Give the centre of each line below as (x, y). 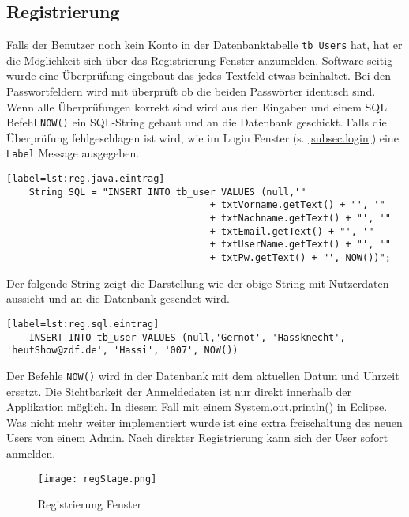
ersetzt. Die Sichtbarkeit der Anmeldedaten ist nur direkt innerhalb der (179, 391)
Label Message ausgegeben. (73, 153)
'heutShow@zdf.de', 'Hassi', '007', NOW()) (122, 351)
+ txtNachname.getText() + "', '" (300, 219)
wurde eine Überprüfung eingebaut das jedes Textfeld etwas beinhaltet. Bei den (199, 75)
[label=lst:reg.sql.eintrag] (83, 324)
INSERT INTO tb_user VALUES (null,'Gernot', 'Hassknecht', (187, 337)
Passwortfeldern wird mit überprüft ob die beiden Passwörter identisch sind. (191, 91)
